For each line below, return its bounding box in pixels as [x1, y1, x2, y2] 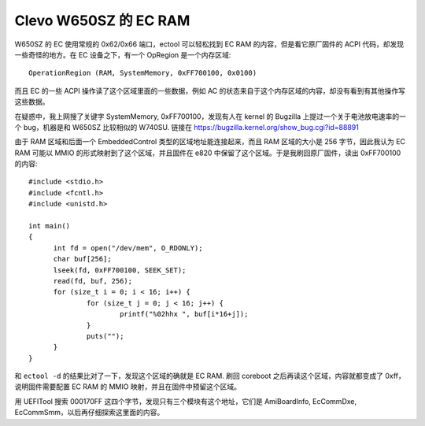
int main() [28, 221, 71, 231]
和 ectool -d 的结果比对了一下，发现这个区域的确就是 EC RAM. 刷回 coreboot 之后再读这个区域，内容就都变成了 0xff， [14, 371, 405, 381]
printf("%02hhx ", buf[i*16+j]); [119, 309, 249, 319]
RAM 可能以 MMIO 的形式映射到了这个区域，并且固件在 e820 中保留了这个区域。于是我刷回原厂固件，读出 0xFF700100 [14, 148, 401, 157]
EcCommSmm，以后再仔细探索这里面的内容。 [14, 408, 164, 417]
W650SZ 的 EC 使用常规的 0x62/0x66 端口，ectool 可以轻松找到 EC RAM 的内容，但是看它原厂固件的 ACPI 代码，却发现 [14, 39, 405, 49]
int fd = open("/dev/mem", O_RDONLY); [53, 243, 204, 252]
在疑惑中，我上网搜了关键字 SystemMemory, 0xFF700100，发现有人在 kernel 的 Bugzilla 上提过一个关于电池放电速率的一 [14, 111, 407, 121]
